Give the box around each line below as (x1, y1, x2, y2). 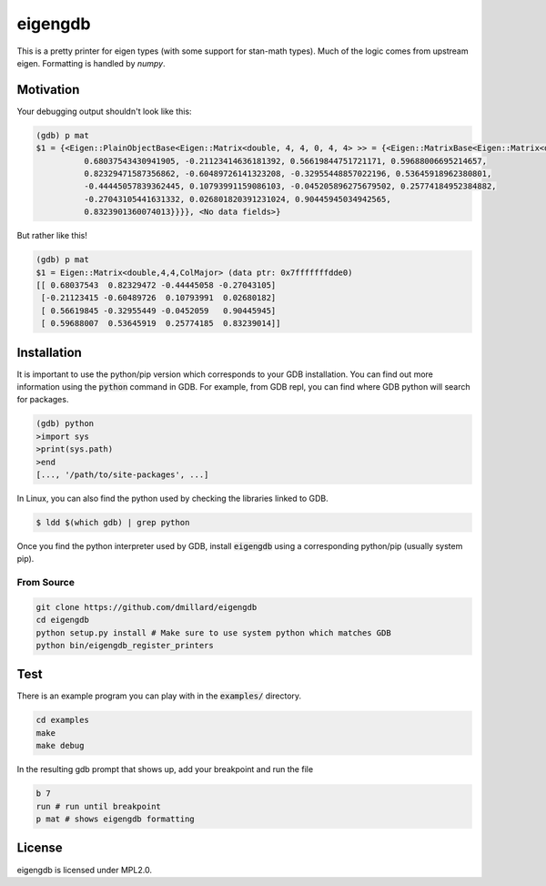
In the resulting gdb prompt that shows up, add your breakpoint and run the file (16, 764, 314, 775)
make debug (35, 740, 85, 751)
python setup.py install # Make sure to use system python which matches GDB (35, 627, 391, 637)
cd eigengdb (35, 615, 90, 626)
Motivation (16, 82, 80, 97)
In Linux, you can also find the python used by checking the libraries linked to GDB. (16, 493, 329, 504)
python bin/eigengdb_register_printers (35, 640, 214, 650)
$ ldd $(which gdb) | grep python (35, 517, 190, 527)
